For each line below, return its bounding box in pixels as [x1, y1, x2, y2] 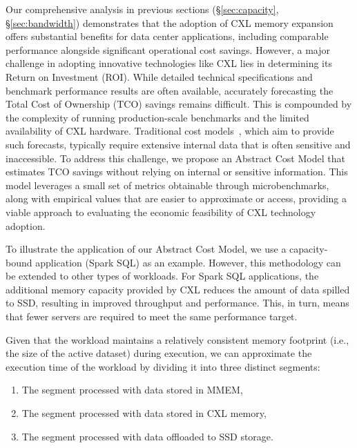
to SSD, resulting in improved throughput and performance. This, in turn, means [6, 295, 349, 310]
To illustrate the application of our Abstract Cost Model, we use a [6, 242, 287, 256]
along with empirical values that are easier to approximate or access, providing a [6, 191, 347, 206]
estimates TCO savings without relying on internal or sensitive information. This [6, 164, 348, 179]
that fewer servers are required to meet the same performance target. [6, 309, 298, 324]
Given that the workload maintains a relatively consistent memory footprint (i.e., [6, 332, 349, 347]
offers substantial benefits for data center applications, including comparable [6, 29, 329, 43]
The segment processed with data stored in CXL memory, [21, 406, 267, 420]
